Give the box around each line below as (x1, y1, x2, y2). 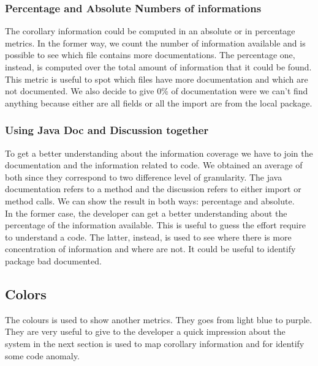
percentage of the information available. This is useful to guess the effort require (5, 218, 306, 231)
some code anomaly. (5, 349, 80, 362)
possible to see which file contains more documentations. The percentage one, (5, 48, 295, 61)
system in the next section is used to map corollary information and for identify (5, 337, 305, 349)
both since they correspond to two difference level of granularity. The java (5, 170, 282, 183)
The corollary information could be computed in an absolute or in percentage (5, 24, 295, 37)
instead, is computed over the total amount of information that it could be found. (5, 61, 312, 73)
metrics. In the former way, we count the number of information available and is (5, 36, 306, 49)
